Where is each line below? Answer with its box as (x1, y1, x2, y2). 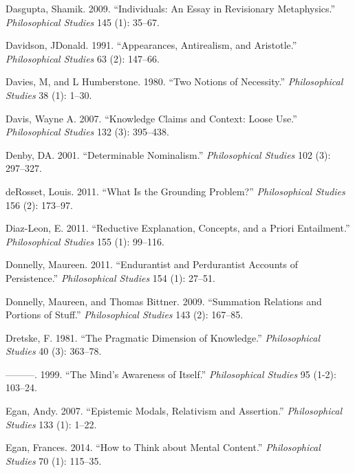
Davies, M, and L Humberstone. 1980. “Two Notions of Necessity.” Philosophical (6, 74, 343, 89)
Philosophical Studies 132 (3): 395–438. (6, 124, 169, 139)
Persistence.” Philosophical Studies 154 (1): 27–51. (6, 270, 215, 285)
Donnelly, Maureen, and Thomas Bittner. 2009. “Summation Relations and (6, 294, 322, 308)
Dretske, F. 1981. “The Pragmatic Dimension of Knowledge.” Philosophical (6, 330, 321, 344)
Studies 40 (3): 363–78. (6, 344, 102, 358)
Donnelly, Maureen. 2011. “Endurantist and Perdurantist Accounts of (6, 257, 298, 272)
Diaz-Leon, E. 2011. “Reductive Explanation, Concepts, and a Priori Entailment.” (6, 221, 350, 235)
